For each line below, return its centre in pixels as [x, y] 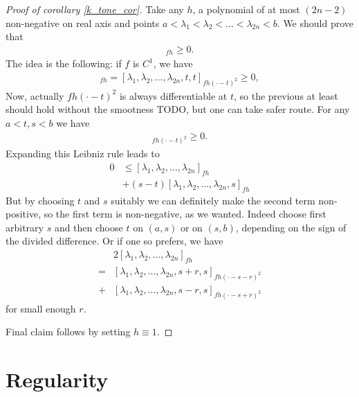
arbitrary [25, 227]
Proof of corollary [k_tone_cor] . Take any [95, 9]
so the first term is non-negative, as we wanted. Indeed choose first [185, 214]
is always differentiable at [173, 95]
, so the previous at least [286, 95]
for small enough [41, 308]
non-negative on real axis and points [83, 23]
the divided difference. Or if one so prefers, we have [114, 241]
